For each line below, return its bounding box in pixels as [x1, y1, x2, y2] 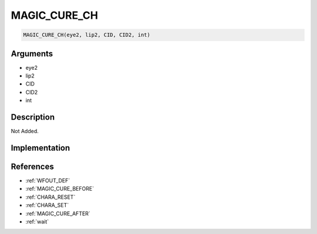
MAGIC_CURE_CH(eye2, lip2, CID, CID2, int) [23, 32, 151, 38]
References [11, 161, 54, 171]
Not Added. [11, 128, 39, 135]
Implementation [11, 143, 70, 152]
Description [11, 112, 55, 123]
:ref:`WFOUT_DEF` [25, 177, 70, 184]
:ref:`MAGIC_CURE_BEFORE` [25, 185, 94, 192]
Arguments [11, 49, 53, 59]
